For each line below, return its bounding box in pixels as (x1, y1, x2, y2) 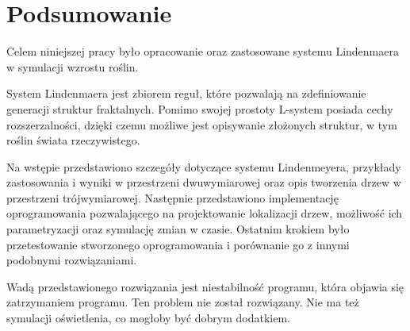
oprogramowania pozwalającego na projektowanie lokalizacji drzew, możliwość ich (6, 205, 403, 221)
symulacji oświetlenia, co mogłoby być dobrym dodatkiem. (6, 310, 291, 326)
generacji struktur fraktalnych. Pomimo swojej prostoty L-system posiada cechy (6, 100, 393, 117)
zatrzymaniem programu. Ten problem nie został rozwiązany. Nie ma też (6, 294, 359, 310)
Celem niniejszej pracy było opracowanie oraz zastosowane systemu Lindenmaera (6, 43, 399, 60)
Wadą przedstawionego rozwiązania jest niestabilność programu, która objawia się (6, 278, 404, 294)
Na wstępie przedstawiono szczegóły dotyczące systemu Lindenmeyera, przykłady (6, 158, 401, 175)
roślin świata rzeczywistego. (6, 132, 140, 148)
